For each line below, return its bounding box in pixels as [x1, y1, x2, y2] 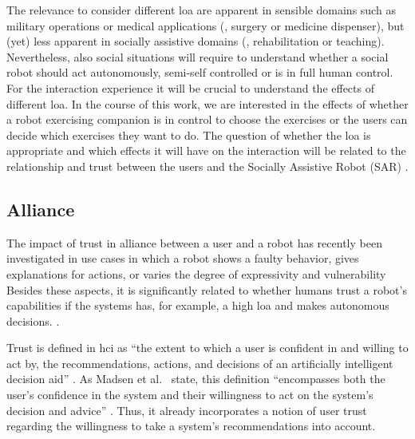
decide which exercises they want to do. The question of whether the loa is [6, 126, 371, 143]
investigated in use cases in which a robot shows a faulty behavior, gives [6, 250, 359, 267]
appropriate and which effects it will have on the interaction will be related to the [6, 142, 406, 159]
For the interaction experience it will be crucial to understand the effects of [6, 79, 374, 96]
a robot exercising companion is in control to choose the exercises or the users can [6, 111, 408, 128]
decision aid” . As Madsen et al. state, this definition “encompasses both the [6, 370, 385, 387]
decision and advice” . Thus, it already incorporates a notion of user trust [6, 401, 367, 418]
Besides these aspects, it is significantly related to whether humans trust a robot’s [6, 281, 407, 298]
